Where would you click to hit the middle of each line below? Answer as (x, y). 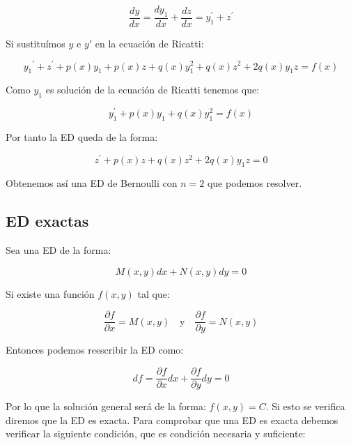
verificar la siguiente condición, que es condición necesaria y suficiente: (156, 433)
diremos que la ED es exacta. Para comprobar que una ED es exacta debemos (172, 420)
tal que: (154, 293)
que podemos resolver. (255, 183)
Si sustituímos (36, 43)
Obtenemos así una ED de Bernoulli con (92, 183)
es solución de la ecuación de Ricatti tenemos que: (153, 90)
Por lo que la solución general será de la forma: (106, 406)
